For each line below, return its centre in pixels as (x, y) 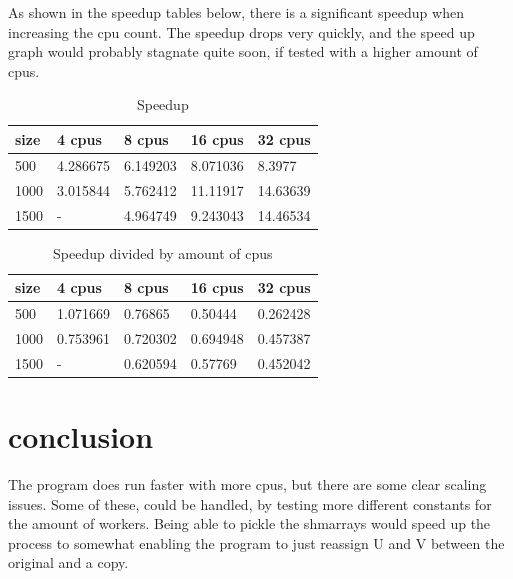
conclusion (81, 436)
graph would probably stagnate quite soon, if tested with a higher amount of (243, 51)
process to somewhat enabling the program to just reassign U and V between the (256, 542)
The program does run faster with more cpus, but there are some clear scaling (247, 483)
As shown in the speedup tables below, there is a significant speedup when (236, 12)
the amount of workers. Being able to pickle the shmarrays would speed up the (249, 523)
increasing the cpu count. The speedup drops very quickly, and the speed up (241, 31)
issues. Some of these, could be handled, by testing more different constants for (250, 503)
